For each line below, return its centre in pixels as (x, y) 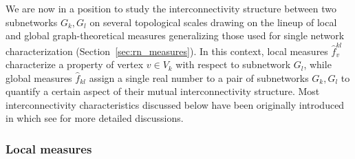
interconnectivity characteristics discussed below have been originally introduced (175, 104)
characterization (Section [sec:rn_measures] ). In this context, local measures (167, 51)
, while (318, 64)
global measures (39, 77)
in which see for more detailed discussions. (95, 118)
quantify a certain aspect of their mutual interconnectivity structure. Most (163, 91)
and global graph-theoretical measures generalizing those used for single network (175, 35)
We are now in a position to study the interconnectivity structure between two (171, 8)
